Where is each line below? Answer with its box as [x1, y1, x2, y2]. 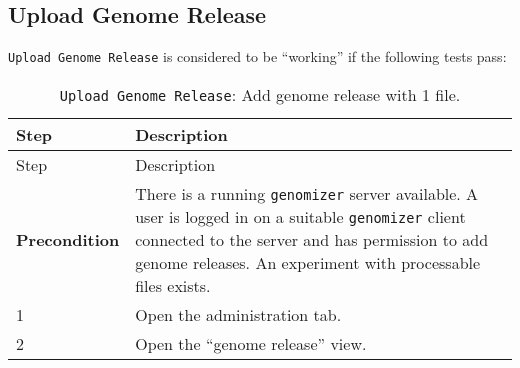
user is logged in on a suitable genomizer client [135, 204, 466, 228]
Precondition [16, 227, 120, 251]
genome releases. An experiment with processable [135, 250, 481, 274]
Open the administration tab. [135, 302, 342, 326]
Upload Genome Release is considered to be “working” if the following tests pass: [8, 46, 507, 67]
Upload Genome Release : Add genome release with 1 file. [59, 82, 461, 106]
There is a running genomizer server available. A [135, 181, 479, 205]
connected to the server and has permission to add [135, 227, 489, 251]
